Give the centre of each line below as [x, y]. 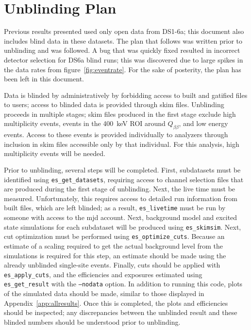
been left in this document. [44, 79]
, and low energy [203, 123]
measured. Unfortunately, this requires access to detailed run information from [121, 198]
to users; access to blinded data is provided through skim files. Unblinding [114, 104]
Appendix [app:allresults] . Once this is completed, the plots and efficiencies [116, 303]
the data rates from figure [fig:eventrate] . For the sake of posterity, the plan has [123, 69]
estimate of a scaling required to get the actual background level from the [114, 246]
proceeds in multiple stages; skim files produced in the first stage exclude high [120, 114]
